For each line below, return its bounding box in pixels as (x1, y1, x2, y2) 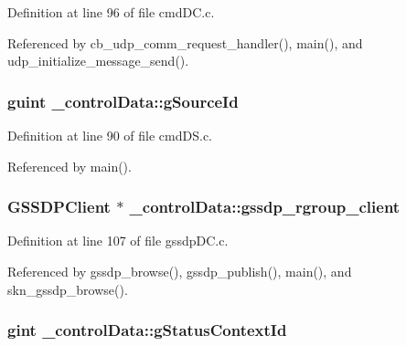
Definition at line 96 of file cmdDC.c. (7, 3, 215, 21)
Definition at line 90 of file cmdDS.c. (7, 126, 213, 144)
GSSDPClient (7, 195, 111, 218)
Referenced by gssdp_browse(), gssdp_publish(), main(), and (7, 262, 352, 280)
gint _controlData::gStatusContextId (7, 319, 287, 341)
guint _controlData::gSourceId (7, 89, 239, 112)
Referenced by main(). (7, 156, 132, 175)
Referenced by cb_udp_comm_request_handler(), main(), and (7, 33, 363, 52)
